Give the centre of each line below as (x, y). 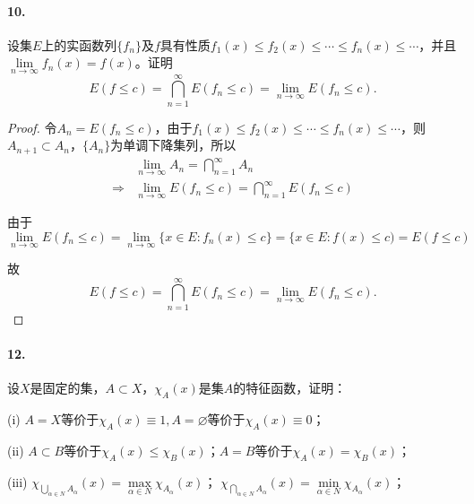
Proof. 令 (32, 127)
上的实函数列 (79, 44)
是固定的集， (68, 388)
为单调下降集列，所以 (173, 145)
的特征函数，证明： (290, 388)
